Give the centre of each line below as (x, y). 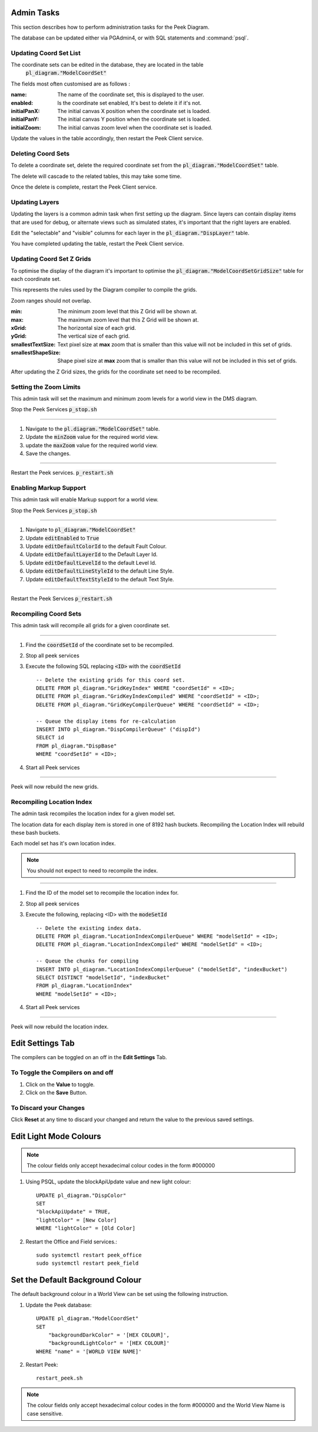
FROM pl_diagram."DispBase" (77, 746)
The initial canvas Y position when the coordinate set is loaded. (134, 119)
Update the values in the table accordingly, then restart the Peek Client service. (107, 138)
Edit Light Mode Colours (56, 1136)
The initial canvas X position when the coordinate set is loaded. (134, 111)
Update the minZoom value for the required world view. (92, 437)
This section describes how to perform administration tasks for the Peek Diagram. (110, 27)
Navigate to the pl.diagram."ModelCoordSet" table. (93, 429)
